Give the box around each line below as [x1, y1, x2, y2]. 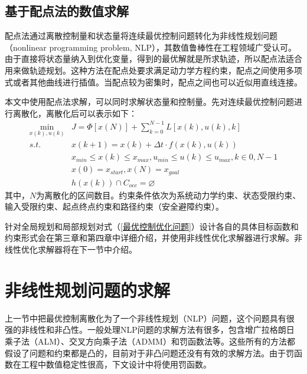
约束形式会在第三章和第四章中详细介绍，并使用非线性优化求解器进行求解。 [5, 231, 294, 244]
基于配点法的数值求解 [5, 2, 129, 20]
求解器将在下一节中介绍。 [37, 243, 137, 256]
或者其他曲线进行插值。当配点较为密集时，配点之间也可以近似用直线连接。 [12, 75, 302, 88]
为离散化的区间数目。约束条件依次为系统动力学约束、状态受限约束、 [36, 188, 301, 201]
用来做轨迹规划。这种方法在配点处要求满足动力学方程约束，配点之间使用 [5, 64, 286, 76]
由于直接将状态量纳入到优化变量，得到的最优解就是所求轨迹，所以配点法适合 [5, 52, 302, 65]
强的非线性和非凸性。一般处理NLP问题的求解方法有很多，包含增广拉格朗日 [5, 323, 295, 336]
